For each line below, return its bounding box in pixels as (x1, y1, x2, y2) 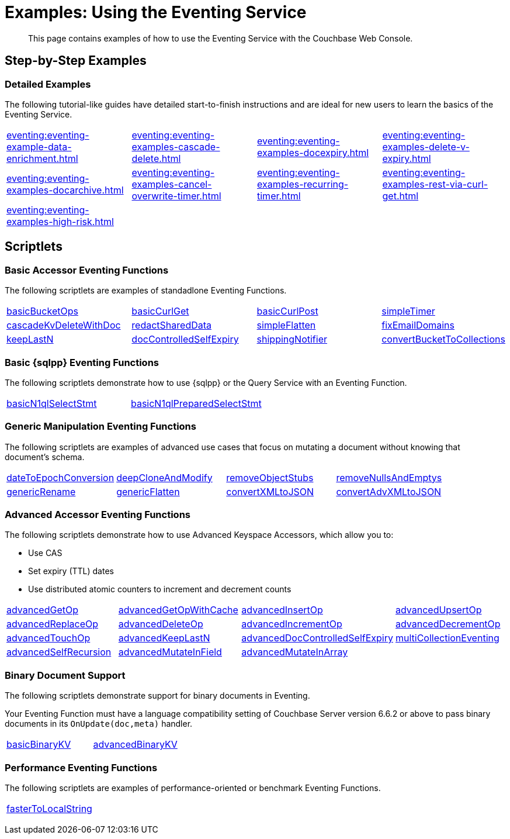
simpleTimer (381, 305, 435, 317)
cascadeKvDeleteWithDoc (6, 319, 121, 332)
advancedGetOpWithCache (118, 604, 238, 616)
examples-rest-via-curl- (382, 178, 488, 190)
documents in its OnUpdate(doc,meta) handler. (5, 719, 193, 729)
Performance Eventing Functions (5, 761, 158, 774)
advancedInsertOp (241, 604, 323, 616)
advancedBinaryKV (93, 738, 178, 751)
